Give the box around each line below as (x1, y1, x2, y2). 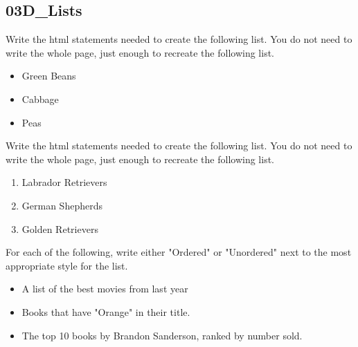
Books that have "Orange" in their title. (21, 304, 190, 319)
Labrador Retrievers (21, 175, 107, 189)
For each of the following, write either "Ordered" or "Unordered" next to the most (6, 245, 352, 259)
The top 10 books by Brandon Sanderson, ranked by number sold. (21, 328, 303, 342)
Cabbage (21, 91, 59, 106)
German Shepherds (21, 198, 102, 212)
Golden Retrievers (21, 221, 98, 236)
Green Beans (21, 68, 76, 83)
